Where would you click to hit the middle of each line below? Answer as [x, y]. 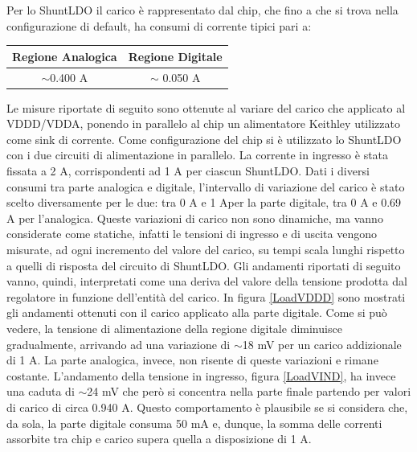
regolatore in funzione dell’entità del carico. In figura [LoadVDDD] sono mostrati [206, 296]
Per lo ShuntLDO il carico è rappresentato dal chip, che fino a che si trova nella [202, 10]
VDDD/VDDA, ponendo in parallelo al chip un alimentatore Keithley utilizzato [203, 123]
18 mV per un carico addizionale [322, 344]
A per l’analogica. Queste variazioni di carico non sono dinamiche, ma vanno [195, 218]
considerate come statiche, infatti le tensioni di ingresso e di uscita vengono [192, 234]
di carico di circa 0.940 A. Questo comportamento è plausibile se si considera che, [207, 407]
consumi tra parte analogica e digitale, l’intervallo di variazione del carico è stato [206, 186]
